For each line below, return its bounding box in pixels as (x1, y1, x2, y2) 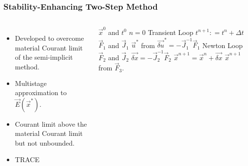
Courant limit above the (15, 118, 87, 129)
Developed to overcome (15, 33, 84, 43)
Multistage (15, 78, 47, 88)
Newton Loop (202, 40, 243, 50)
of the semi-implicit (15, 52, 73, 62)
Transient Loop (148, 27, 193, 37)
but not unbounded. (15, 137, 75, 148)
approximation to (15, 87, 67, 98)
